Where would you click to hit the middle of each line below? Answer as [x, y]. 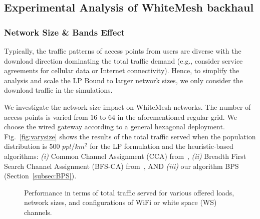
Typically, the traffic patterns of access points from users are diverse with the [123, 51]
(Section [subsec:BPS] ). [40, 176]
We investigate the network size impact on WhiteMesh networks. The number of [127, 106]
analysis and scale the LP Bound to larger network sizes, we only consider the [123, 80]
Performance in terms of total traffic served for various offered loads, [129, 192]
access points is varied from [46, 117]
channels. [38, 212]
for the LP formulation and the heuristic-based [162, 146]
